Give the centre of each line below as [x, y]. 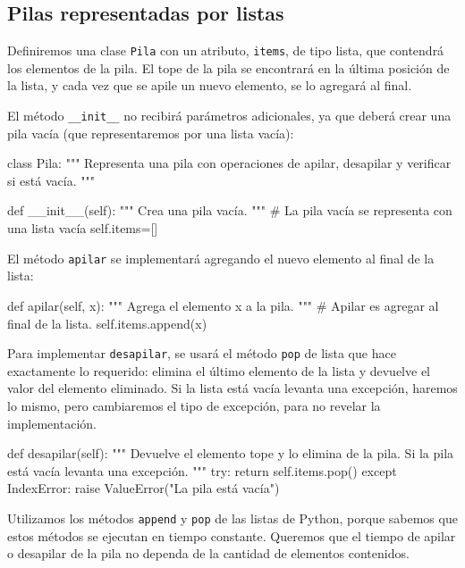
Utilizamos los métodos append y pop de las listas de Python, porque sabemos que [232, 518]
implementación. [52, 423]
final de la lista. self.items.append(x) [107, 323]
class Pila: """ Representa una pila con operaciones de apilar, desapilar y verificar [229, 163]
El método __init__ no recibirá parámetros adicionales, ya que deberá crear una [229, 116]
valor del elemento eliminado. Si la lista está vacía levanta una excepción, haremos [232, 388]
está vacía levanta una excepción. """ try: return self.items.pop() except [202, 470]
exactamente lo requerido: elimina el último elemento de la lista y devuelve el [219, 370]
